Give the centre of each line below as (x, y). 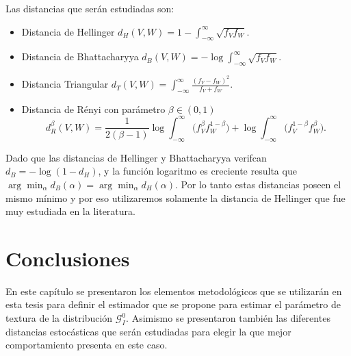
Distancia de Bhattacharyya (80, 56)
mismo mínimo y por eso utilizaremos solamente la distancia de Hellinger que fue (175, 198)
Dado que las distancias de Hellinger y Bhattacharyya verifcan (136, 157)
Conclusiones (68, 258)
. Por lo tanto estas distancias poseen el (258, 184)
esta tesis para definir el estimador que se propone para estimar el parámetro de (173, 304)
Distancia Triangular (65, 84)
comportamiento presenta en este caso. (87, 345)
